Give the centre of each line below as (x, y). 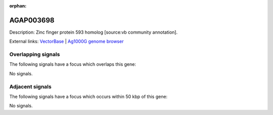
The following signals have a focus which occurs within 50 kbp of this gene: (88, 96)
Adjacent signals (30, 86)
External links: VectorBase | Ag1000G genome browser (66, 41)
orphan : (18, 6)
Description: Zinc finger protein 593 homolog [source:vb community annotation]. (94, 32)
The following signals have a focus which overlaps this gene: (73, 64)
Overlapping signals (35, 54)
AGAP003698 (32, 20)
